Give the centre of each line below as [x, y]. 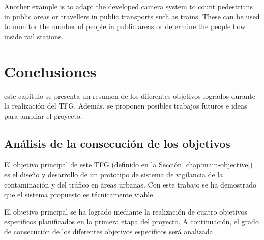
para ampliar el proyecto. [43, 115]
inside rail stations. [34, 36]
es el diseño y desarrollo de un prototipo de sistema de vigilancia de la [114, 175]
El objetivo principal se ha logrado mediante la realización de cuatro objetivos [126, 211]
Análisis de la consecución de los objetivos [117, 143]
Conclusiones [50, 71]
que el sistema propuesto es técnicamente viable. [80, 194]
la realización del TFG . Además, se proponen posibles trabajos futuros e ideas [126, 106]
